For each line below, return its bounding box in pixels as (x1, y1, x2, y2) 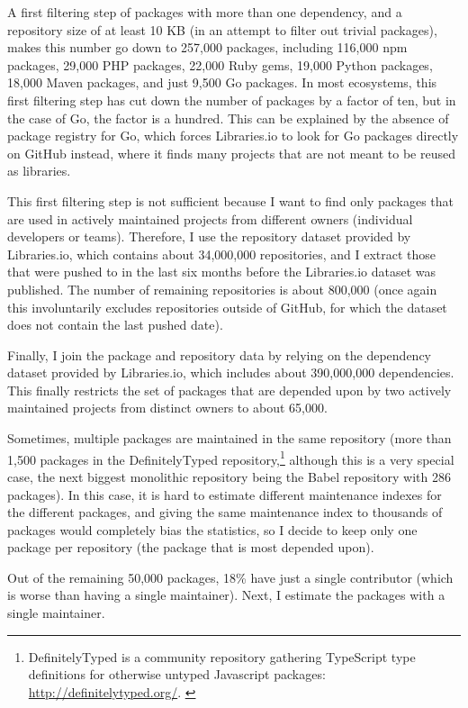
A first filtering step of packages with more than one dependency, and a (7, 3, 402, 21)
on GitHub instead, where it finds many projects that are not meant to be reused (7, 143, 455, 162)
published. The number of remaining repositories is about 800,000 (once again (7, 279, 437, 298)
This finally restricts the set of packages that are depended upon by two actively (7, 380, 452, 399)
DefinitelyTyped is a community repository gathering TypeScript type (28, 647, 416, 666)
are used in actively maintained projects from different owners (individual (7, 209, 413, 228)
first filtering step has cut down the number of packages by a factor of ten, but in (7, 90, 456, 109)
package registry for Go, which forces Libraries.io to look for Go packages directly (7, 126, 459, 145)
